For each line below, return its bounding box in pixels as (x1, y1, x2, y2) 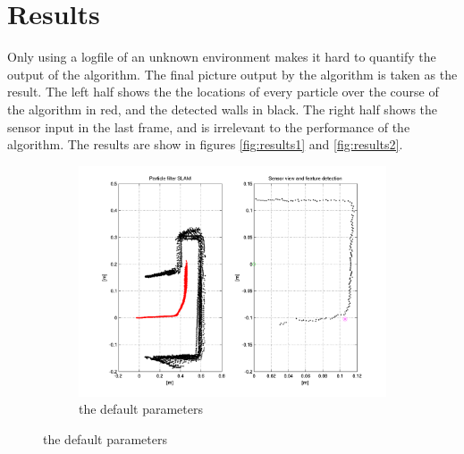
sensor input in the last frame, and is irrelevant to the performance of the (7, 117, 410, 136)
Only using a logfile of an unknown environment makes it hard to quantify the (7, 47, 436, 66)
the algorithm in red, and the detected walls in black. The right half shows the (7, 99, 438, 118)
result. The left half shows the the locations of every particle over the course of (7, 82, 439, 101)
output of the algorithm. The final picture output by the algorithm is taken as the (7, 64, 458, 83)
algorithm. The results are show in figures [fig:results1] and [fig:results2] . (7, 135, 403, 154)
